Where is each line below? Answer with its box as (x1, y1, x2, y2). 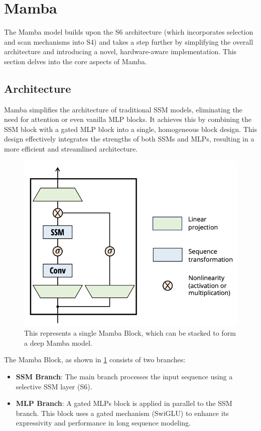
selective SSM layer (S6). (16, 381, 92, 391)
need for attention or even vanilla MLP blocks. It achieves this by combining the (4, 114, 252, 124)
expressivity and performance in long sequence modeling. (16, 417, 191, 428)
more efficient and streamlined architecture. (4, 143, 138, 154)
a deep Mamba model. (24, 337, 92, 348)
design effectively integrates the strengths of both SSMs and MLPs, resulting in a (4, 133, 254, 144)
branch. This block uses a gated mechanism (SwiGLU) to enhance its (16, 407, 229, 418)
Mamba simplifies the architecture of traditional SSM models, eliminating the (4, 104, 242, 114)
